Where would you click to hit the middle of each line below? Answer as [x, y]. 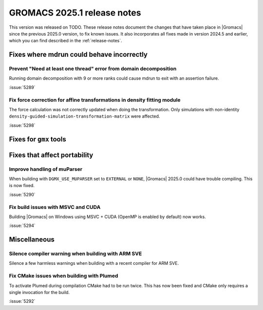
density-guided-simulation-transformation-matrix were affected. [85, 116]
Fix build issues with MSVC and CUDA [55, 207]
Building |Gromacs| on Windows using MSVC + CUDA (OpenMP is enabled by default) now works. [108, 217]
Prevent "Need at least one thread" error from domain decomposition [93, 69]
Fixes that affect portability [51, 155]
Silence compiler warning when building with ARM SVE [75, 254]
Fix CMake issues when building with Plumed [64, 276]
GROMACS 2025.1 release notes [75, 13]
